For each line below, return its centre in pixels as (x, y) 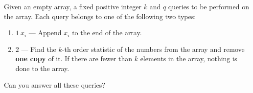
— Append (45, 33)
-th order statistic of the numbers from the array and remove (153, 49)
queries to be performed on (208, 6)
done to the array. (42, 68)
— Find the (39, 49)
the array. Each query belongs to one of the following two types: (100, 16)
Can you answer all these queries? (55, 84)
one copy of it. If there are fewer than (74, 58)
